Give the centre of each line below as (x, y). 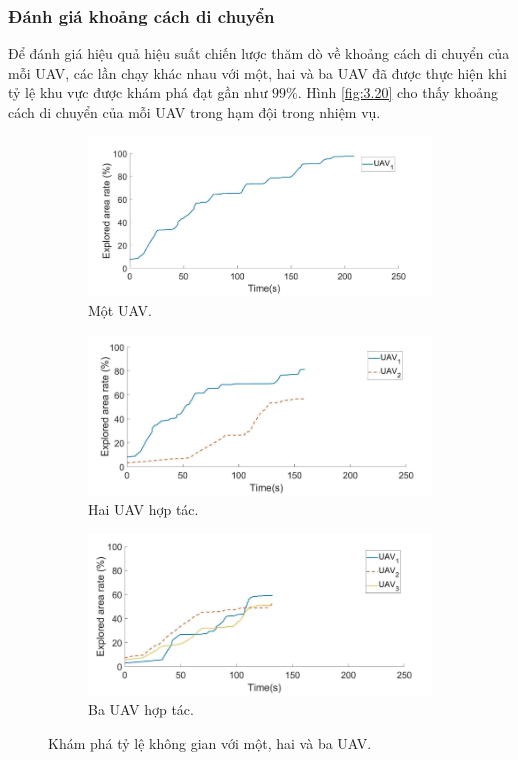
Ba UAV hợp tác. (141, 709)
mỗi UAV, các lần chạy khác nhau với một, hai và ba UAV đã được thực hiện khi (257, 72)
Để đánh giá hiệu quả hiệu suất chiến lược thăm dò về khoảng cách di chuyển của (259, 53)
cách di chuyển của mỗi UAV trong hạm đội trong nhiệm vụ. (194, 112)
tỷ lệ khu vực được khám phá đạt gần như (138, 92)
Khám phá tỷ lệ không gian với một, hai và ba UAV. (210, 742)
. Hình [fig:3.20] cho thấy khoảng (398, 92)
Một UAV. (120, 310)
